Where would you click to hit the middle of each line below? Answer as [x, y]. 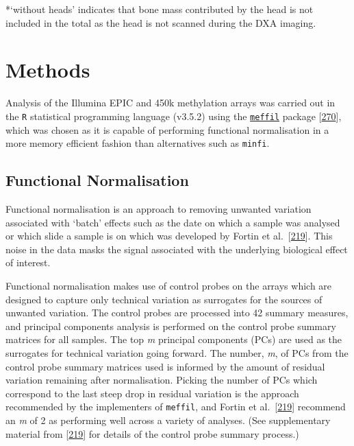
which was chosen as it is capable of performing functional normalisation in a [167, 129]
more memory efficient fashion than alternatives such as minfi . [138, 143]
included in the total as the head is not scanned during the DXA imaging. [161, 22]
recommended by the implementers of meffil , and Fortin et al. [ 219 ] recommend [176, 407]
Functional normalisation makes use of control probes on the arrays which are [169, 285]
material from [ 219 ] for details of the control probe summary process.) [152, 433]
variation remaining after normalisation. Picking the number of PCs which [162, 380]
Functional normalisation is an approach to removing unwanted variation [159, 209]
